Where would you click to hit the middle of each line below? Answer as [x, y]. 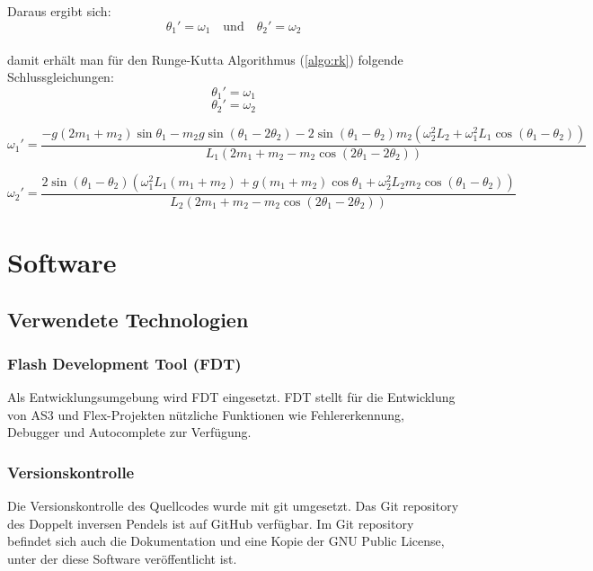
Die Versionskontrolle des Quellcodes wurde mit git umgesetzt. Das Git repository [233, 506]
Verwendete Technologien [128, 319]
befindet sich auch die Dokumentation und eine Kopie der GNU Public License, [226, 541]
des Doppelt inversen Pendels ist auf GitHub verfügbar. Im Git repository [211, 523]
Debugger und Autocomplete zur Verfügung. [129, 432]
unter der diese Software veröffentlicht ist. [122, 558]
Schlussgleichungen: [61, 77]
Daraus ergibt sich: [59, 11]
